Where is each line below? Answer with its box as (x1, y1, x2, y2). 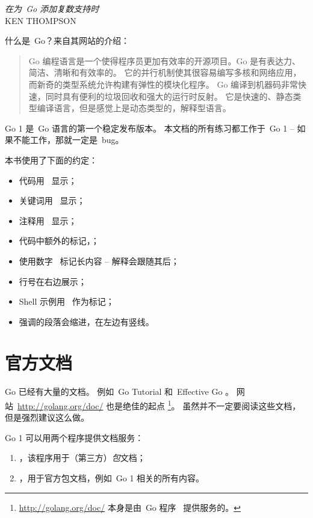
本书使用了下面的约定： (5, 153, 98, 166)
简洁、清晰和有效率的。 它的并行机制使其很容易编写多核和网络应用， (28, 66, 302, 79)
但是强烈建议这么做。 (5, 411, 89, 424)
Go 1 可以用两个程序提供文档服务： (5, 431, 144, 443)
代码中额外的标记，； (19, 234, 99, 247)
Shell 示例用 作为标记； (19, 295, 114, 308)
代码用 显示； (19, 174, 77, 186)
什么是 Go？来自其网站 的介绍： (5, 34, 129, 47)
